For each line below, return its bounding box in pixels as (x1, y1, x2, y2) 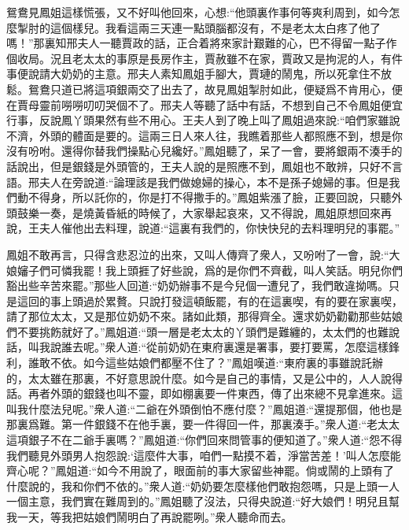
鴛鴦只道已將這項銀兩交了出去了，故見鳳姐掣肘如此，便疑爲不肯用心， (28, 80, 392, 97)
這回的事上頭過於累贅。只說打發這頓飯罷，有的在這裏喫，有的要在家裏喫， (17, 292, 403, 309)
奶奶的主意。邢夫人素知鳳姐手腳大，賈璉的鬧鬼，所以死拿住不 (61, 65, 381, 82)
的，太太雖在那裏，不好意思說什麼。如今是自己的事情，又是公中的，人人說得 (6, 369, 403, 386)
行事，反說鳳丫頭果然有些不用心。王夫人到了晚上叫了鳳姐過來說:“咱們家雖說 (6, 112, 400, 128)
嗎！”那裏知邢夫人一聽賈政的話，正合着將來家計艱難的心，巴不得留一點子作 (6, 35, 397, 51)
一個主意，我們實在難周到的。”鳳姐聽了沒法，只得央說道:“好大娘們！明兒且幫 (6, 493, 400, 510)
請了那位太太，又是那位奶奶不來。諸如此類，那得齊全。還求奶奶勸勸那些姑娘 (6, 308, 403, 324)
